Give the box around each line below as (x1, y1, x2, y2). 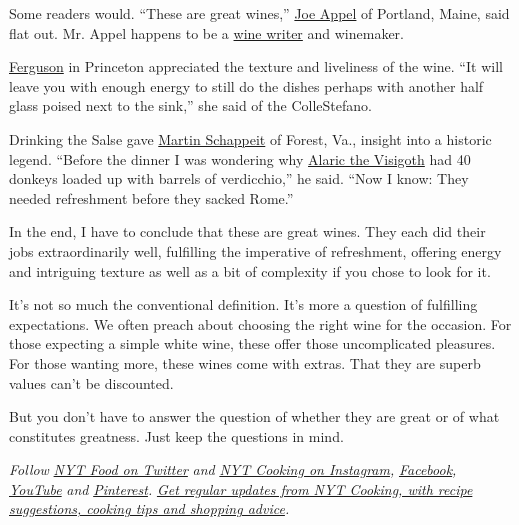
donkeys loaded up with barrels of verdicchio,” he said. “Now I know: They (9, 168, 469, 189)
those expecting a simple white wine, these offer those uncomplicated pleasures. (9, 333, 496, 354)
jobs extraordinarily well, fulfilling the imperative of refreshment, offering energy (9, 240, 502, 261)
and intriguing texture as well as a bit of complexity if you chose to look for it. (9, 260, 491, 281)
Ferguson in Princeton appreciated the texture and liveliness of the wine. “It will (9, 56, 503, 77)
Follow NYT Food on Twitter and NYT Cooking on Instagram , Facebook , (9, 459, 457, 480)
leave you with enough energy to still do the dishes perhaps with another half (9, 75, 484, 96)
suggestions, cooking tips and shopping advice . (9, 498, 290, 519)
